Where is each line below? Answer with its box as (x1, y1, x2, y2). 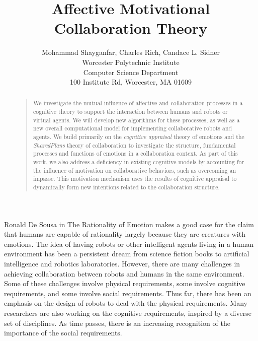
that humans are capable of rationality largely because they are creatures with (4, 229, 245, 239)
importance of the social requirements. (4, 327, 122, 338)
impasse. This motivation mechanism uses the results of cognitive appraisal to (33, 174, 237, 183)
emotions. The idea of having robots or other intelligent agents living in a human (4, 238, 254, 249)
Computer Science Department (83, 66, 179, 77)
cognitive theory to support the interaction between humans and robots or (33, 107, 228, 116)
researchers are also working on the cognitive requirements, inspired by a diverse (4, 308, 251, 318)
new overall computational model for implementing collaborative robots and (33, 124, 232, 132)
